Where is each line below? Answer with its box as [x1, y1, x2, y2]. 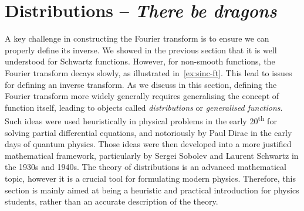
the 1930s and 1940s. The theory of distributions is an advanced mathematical [5, 161, 286, 173]
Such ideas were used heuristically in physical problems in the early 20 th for [5, 113, 277, 127]
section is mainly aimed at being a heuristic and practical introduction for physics [5, 183, 299, 196]
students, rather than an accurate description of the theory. [5, 195, 218, 207]
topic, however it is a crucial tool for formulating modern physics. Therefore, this [5, 172, 296, 184]
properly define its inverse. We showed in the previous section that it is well [5, 43, 277, 56]
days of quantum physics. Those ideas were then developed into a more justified [5, 138, 292, 150]
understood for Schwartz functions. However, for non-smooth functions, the [5, 55, 275, 67]
